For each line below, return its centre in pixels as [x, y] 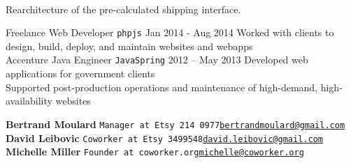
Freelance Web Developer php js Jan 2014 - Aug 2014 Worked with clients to [170, 32]
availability [29, 101]
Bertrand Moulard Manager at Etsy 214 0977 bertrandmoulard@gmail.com [175, 124]
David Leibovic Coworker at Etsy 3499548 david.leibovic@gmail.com [164, 138]
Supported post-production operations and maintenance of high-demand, [162, 87]
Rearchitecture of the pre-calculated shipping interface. [123, 9]
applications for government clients [80, 73]
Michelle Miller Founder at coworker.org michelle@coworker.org [155, 152]
